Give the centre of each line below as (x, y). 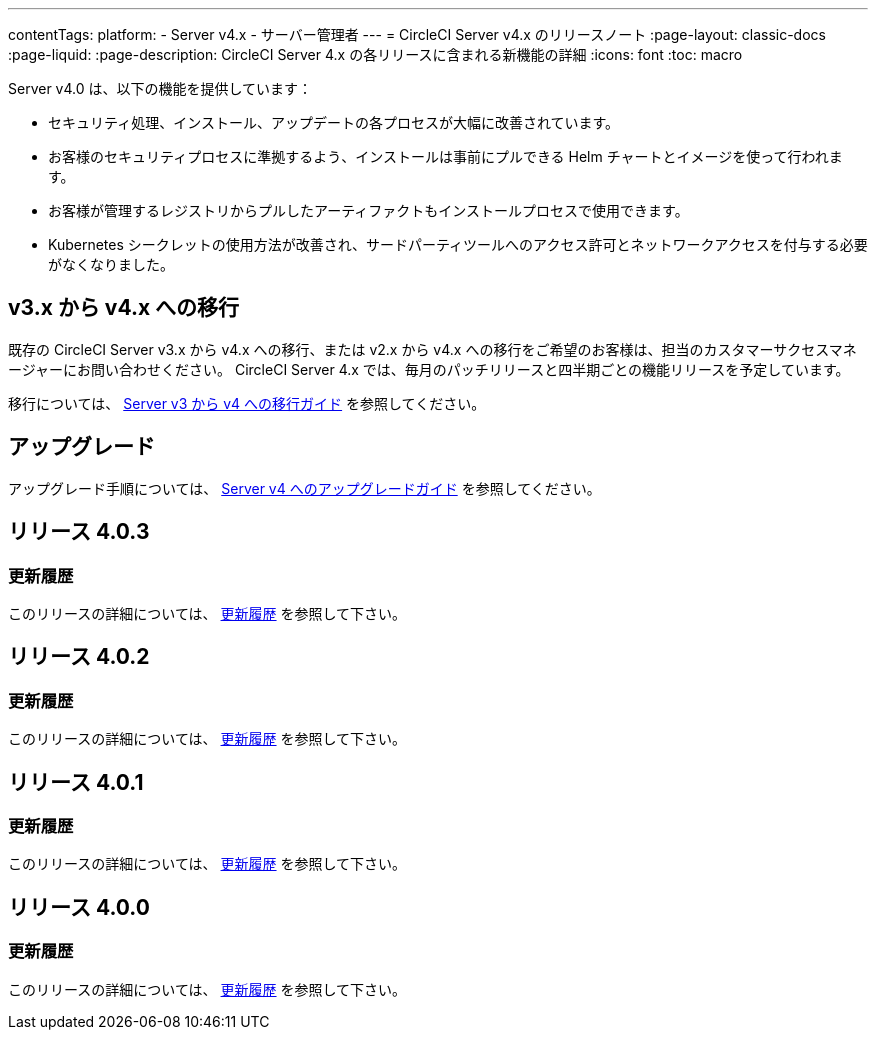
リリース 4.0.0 (79, 907)
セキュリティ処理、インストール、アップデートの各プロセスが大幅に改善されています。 (334, 122)
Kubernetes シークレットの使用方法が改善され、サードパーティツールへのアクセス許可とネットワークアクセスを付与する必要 (458, 244)
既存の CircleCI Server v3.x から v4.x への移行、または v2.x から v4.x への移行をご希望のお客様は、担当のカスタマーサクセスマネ (432, 349)
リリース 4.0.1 (76, 782)
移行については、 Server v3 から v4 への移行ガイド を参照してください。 (247, 403)
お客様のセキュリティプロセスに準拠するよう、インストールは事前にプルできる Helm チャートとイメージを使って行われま (445, 156)
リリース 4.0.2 (79, 657)
